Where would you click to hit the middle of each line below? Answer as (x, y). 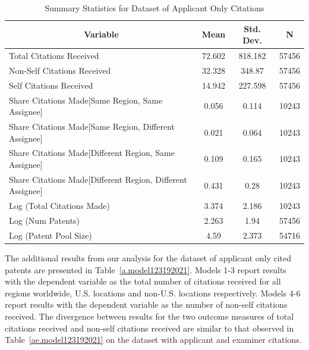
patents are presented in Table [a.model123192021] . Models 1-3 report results (146, 269)
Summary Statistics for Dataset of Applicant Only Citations (154, 8)
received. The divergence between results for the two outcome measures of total (149, 316)
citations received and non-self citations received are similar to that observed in (149, 328)
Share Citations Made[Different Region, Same (92, 153)
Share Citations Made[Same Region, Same (86, 100)
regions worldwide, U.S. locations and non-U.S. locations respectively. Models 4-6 (153, 293)
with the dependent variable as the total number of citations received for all (143, 281)
